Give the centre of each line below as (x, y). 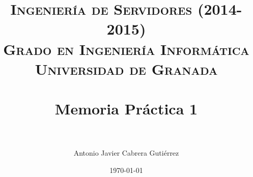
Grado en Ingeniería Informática (126, 49)
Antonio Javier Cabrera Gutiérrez (126, 153)
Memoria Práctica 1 (126, 109)
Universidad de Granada (126, 68)
